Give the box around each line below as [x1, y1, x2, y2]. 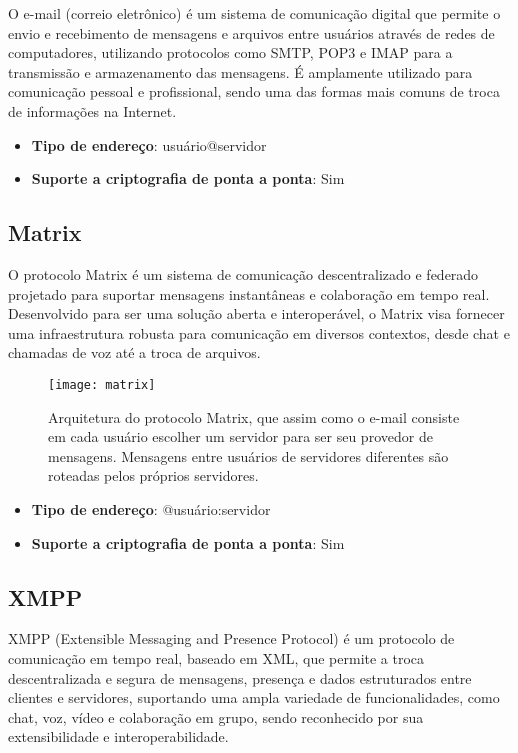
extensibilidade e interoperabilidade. [8, 726, 229, 747]
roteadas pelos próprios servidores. [48, 465, 259, 486]
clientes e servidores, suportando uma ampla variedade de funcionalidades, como [8, 687, 500, 708]
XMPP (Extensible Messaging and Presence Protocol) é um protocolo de [8, 628, 455, 649]
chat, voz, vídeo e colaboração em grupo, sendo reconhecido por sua [8, 706, 424, 727]
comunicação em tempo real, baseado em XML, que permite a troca [8, 647, 425, 668]
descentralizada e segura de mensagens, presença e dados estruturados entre [8, 667, 472, 688]
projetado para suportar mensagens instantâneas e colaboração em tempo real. [8, 283, 490, 304]
